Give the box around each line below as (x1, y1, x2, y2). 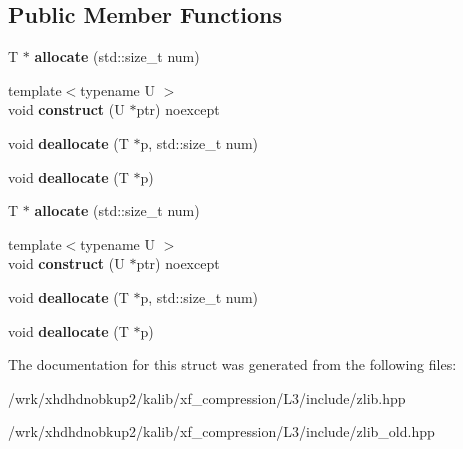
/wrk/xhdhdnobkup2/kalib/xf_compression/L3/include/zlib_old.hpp (8, 421, 435, 442)
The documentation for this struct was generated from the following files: (8, 354, 457, 375)
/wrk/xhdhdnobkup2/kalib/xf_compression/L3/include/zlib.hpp (8, 387, 406, 408)
